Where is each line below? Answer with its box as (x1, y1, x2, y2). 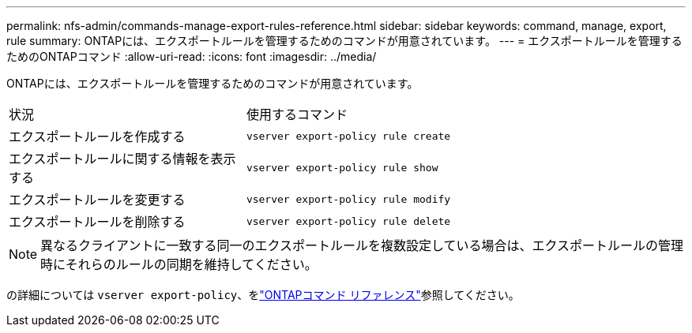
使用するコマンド (246, 107, 348, 122)
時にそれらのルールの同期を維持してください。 (40, 256, 318, 272)
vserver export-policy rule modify (246, 193, 451, 205)
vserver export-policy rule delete (246, 215, 451, 227)
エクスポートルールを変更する (9, 192, 186, 208)
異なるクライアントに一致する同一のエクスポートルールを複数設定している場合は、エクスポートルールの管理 (40, 238, 683, 253)
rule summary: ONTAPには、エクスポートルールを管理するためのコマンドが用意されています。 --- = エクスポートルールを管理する (6, 34, 683, 47)
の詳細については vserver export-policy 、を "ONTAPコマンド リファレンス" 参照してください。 (6, 288, 520, 301)
